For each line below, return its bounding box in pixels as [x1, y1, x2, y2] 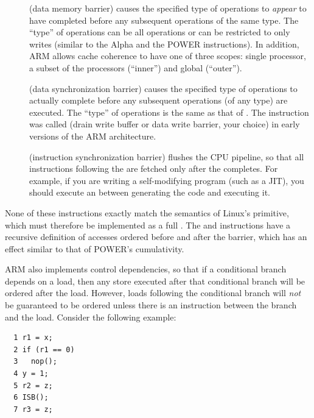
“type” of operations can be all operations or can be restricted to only [29, 26, 290, 38]
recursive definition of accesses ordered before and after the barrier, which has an [5, 230, 307, 243]
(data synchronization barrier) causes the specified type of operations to [29, 82, 298, 94]
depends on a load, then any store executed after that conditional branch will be [5, 274, 305, 287]
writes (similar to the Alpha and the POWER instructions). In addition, [29, 37, 299, 50]
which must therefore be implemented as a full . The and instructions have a [5, 218, 291, 231]
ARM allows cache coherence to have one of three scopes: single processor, [29, 49, 306, 62]
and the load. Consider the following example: [5, 310, 176, 323]
